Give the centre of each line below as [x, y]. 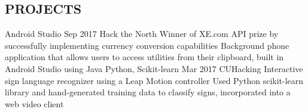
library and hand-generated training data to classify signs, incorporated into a [148, 92]
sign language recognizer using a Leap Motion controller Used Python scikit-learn [154, 80]
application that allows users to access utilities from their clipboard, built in [144, 57]
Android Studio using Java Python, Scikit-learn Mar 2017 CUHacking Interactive [154, 68]
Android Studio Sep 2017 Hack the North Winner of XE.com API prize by [142, 34]
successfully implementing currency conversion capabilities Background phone [147, 45]
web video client [34, 103]
